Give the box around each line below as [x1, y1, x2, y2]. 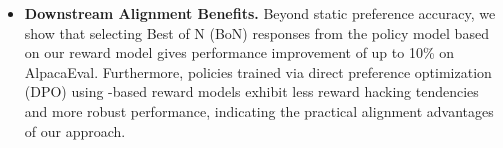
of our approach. [24, 120, 126, 141]
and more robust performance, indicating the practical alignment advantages [24, 100, 494, 121]
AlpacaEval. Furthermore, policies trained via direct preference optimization [24, 61, 492, 82]
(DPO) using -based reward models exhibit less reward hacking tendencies [24, 81, 479, 102]
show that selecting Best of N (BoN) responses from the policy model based [24, 22, 489, 43]
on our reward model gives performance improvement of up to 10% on [24, 42, 455, 63]
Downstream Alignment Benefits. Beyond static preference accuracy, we [24, 3, 496, 23]
